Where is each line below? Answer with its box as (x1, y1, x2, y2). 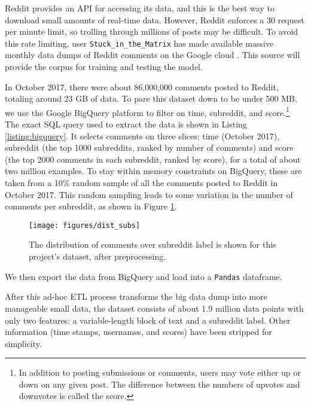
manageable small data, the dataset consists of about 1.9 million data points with (5, 302, 304, 314)
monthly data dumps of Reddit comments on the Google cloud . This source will (5, 48, 300, 61)
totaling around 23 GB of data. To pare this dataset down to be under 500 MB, (5, 92, 297, 105)
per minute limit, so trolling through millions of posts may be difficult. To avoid (5, 25, 298, 38)
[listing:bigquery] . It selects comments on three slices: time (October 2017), (5, 129, 280, 142)
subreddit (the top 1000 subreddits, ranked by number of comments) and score (5, 141, 294, 154)
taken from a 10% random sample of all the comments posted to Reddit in (5, 176, 278, 189)
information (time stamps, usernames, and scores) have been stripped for (5, 325, 272, 338)
